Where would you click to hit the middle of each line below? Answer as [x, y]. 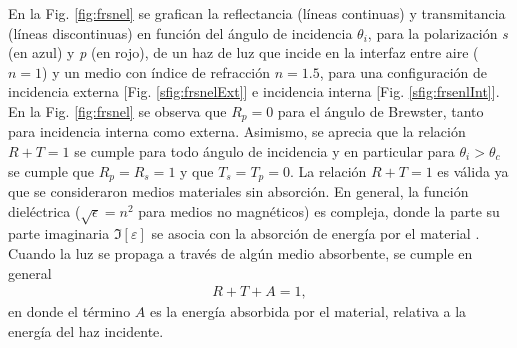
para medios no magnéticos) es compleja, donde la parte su [319, 210]
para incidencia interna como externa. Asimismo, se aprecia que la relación [237, 131]
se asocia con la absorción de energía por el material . [315, 233]
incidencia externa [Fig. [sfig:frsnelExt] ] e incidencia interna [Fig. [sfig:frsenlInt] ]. [254, 91]
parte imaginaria [59, 233]
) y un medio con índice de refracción [156, 71]
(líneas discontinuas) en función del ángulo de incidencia [180, 32]
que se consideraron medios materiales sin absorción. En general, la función [238, 191]
